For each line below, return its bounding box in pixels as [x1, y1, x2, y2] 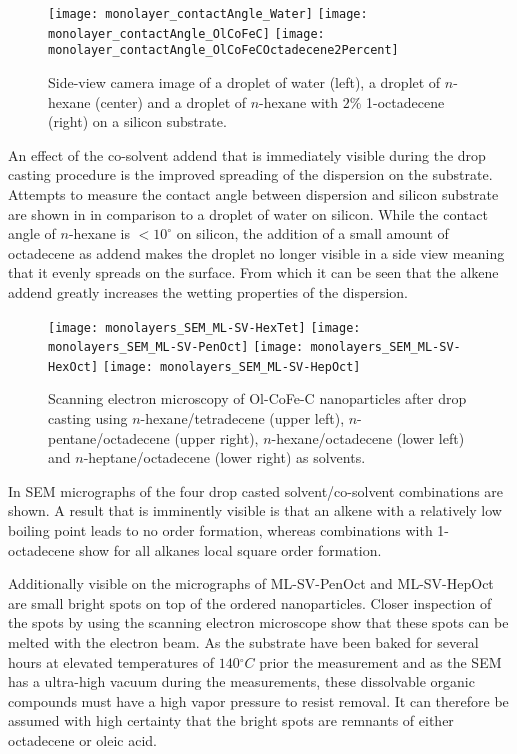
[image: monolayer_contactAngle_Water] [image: [48, 7, 368, 21]
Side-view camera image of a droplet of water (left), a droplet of [48, 71, 441, 92]
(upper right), [174, 427, 259, 448]
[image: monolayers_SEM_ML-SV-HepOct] [102, 359, 361, 374]
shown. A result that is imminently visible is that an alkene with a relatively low [8, 500, 502, 521]
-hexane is [68, 223, 131, 244]
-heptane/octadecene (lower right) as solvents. [83, 447, 366, 468]
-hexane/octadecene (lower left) [271, 427, 465, 448]
